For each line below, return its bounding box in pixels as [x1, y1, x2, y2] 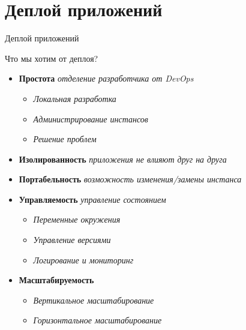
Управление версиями [33, 233, 111, 246]
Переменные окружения [33, 213, 121, 226]
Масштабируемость [19, 274, 94, 286]
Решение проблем [33, 133, 97, 145]
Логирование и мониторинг [33, 253, 134, 266]
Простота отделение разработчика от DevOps [19, 72, 194, 85]
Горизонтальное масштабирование [33, 314, 162, 326]
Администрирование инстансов [33, 112, 148, 125]
